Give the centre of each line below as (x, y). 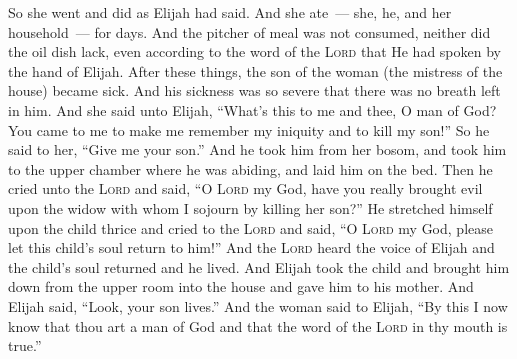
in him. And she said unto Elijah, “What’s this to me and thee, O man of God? (252, 109)
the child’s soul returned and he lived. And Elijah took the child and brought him (259, 266)
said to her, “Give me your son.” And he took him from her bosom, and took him (257, 149)
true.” (25, 345)
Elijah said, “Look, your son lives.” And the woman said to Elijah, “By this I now (258, 305)
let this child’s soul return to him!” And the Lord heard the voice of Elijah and (251, 247)
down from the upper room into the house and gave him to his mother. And (241, 286)
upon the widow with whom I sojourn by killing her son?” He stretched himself (250, 207)
